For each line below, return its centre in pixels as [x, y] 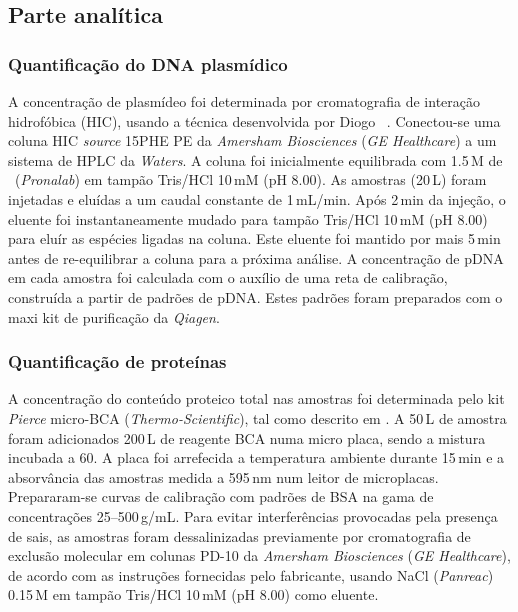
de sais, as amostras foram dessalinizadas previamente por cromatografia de [239, 535]
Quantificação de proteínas [117, 361]
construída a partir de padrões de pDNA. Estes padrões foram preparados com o [255, 296]
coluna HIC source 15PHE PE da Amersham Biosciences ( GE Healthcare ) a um [252, 140]
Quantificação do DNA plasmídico [148, 63]
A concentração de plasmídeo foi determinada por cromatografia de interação [244, 101]
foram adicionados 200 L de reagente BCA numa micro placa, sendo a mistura [247, 437]
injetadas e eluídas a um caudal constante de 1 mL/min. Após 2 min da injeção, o [257, 198]
